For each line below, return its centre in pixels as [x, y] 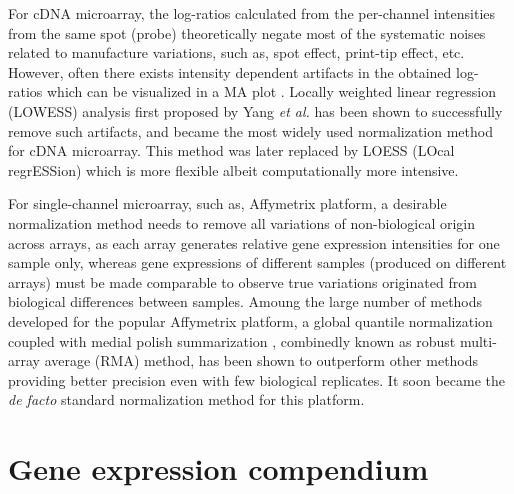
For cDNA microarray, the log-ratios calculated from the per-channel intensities [252, 13]
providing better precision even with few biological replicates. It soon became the [256, 379]
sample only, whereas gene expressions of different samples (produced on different [257, 262]
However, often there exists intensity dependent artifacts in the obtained [230, 71]
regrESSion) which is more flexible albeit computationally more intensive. [233, 169]
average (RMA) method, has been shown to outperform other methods [261, 360]
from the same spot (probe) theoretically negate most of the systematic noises [247, 32]
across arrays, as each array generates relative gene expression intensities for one [254, 242]
